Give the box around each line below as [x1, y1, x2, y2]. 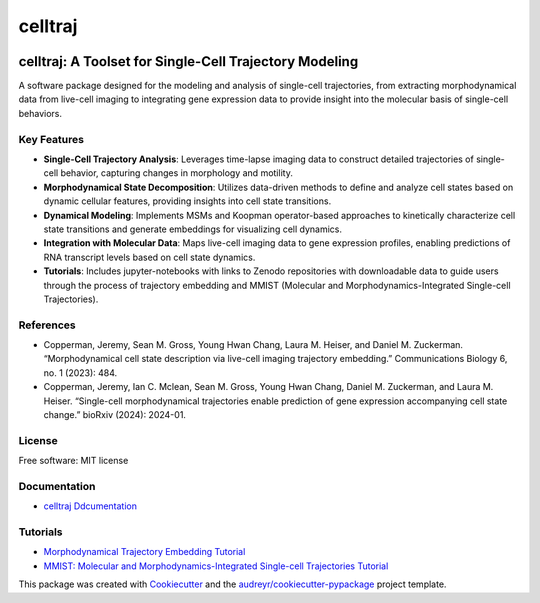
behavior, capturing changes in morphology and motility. [60, 167, 294, 179]
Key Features [18, 132, 85, 146]
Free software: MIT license [18, 455, 129, 467]
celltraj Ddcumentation [43, 500, 137, 512]
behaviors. [18, 107, 63, 119]
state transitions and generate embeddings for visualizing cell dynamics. [43, 223, 343, 235]
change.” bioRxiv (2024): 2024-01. [43, 408, 187, 420]
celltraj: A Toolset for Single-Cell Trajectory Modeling [18, 53, 359, 70]
